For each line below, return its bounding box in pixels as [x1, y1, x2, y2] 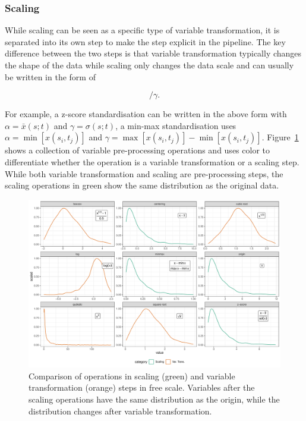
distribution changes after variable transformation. [29, 404, 212, 417]
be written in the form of [5, 70, 96, 83]
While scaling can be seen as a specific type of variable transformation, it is [5, 24, 280, 36]
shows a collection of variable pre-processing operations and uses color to [5, 144, 270, 156]
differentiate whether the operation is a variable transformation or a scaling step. [5, 155, 299, 168]
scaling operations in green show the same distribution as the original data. [5, 179, 279, 191]
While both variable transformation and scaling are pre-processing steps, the [5, 167, 283, 180]
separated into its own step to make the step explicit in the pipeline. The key [5, 35, 286, 48]
